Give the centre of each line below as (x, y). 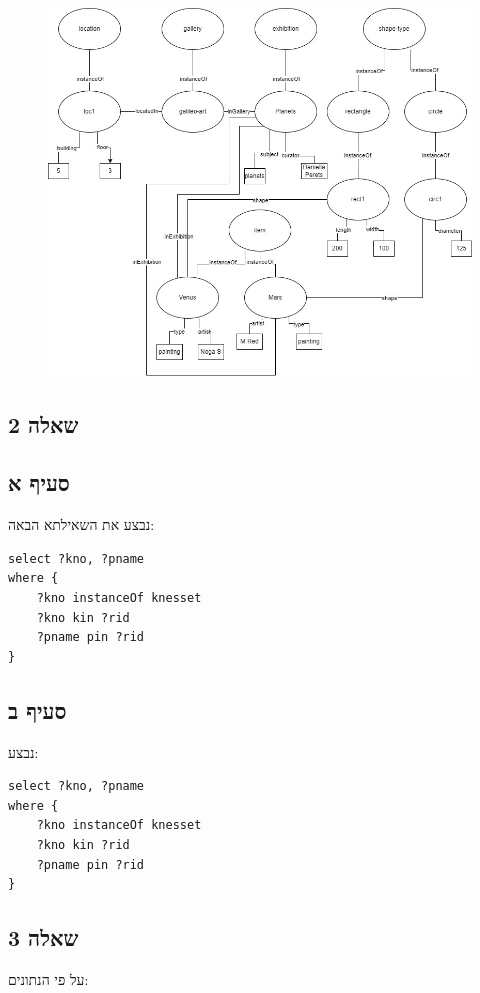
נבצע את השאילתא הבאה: (81, 524)
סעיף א (39, 482)
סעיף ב (37, 709)
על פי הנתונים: (48, 979)
